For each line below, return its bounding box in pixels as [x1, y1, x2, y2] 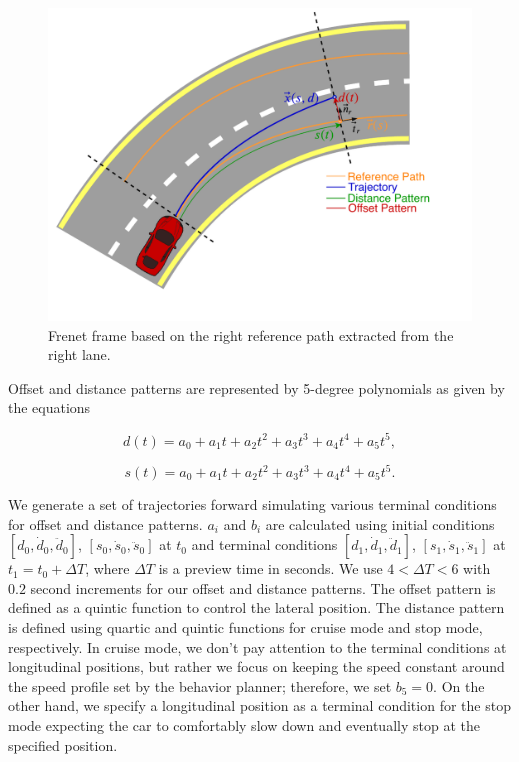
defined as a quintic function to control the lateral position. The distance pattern [8, 597, 505, 618]
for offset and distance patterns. [8, 513, 203, 534]
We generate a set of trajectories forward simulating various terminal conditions [8, 494, 497, 514]
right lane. [48, 344, 111, 365]
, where [85, 558, 130, 579]
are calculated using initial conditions [265, 513, 495, 534]
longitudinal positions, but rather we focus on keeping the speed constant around [8, 656, 505, 677]
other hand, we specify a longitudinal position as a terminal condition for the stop [8, 695, 511, 716]
